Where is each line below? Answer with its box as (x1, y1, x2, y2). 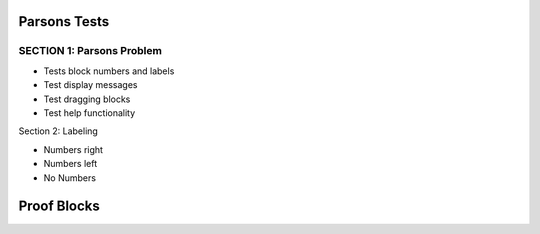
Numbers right (43, 143, 104, 155)
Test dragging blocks (43, 93, 131, 105)
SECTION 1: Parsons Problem (18, 44, 162, 58)
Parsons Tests (18, 13, 110, 30)
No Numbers (43, 171, 97, 184)
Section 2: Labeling (18, 125, 99, 137)
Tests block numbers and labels (43, 65, 175, 77)
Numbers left (43, 158, 98, 170)
